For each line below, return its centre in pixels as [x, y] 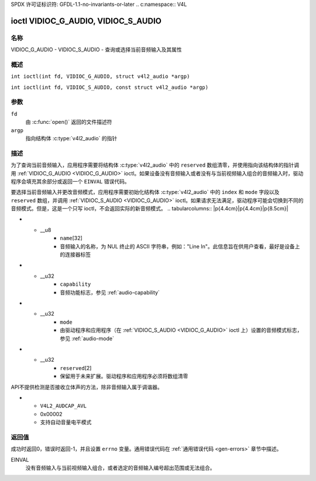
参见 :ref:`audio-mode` [87, 338]
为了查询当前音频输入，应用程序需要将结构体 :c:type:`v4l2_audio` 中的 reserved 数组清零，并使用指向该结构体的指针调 [155, 165]
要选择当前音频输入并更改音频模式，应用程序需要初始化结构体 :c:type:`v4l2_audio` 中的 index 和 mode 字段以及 [145, 192]
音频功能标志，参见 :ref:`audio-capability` [110, 292]
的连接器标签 [75, 255]
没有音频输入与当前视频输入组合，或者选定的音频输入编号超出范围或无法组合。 [120, 468]
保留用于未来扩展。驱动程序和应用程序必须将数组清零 [124, 376]
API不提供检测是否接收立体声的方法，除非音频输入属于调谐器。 [87, 387]
